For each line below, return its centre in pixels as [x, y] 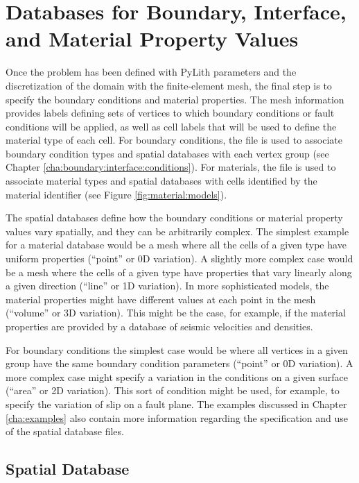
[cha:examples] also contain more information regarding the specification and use [177, 417]
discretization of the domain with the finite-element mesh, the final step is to [169, 85]
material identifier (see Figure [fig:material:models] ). [116, 194]
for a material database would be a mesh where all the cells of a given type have [176, 245]
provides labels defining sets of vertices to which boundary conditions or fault [170, 113]
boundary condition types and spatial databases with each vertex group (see [167, 153]
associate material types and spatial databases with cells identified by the [161, 181]
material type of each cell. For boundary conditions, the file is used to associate [174, 140]
